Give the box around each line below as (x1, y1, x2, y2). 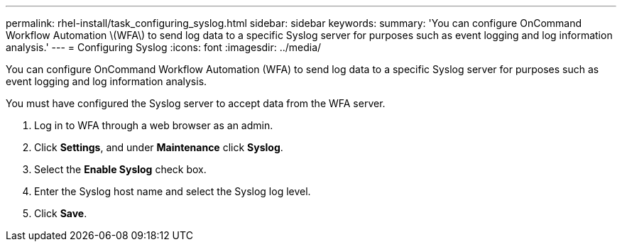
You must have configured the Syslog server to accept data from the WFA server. (6, 97, 386, 109)
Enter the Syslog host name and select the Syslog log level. (34, 185, 311, 197)
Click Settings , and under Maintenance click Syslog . (34, 141, 283, 153)
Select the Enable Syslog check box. (34, 163, 207, 175)
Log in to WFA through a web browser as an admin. (34, 119, 273, 131)
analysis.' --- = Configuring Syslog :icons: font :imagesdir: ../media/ (6, 41, 322, 53)
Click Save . (34, 207, 87, 219)
